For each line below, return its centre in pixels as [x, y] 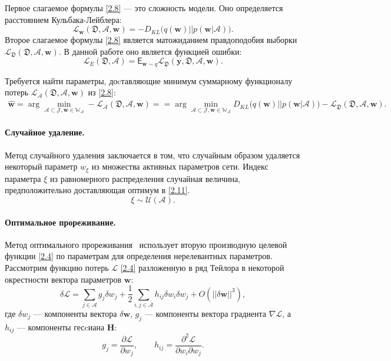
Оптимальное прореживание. [60, 222]
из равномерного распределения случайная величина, [145, 178]
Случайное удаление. [45, 132]
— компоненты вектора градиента [205, 313]
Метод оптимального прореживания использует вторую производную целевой [146, 244]
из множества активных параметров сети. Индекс [180, 166]
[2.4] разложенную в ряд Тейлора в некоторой [202, 267]
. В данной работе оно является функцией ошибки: [150, 51]
